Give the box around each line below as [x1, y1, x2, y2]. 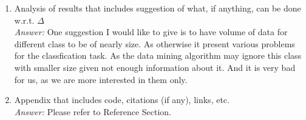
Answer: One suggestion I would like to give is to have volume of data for [14, 25, 288, 38]
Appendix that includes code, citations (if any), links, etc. [14, 93, 229, 106]
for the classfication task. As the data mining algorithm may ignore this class [14, 49, 302, 62]
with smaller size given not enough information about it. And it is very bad [14, 61, 296, 73]
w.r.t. [14, 13, 35, 26]
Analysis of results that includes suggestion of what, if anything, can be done [14, 2, 301, 14]
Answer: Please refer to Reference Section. [14, 105, 172, 118]
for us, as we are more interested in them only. [14, 73, 188, 85]
